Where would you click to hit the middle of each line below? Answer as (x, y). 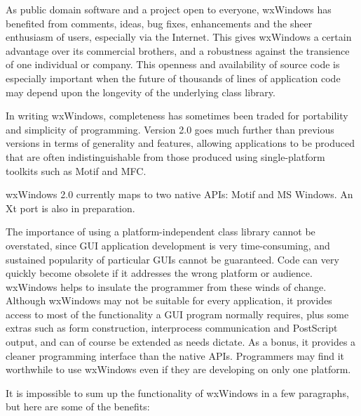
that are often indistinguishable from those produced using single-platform (165, 156)
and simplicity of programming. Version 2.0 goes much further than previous (170, 129)
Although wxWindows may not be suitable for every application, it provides (169, 300)
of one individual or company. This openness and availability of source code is (173, 64)
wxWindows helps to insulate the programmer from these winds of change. (166, 286)
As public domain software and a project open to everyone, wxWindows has (169, 9)
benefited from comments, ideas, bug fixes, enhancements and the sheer (159, 23)
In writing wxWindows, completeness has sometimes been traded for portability (177, 116)
